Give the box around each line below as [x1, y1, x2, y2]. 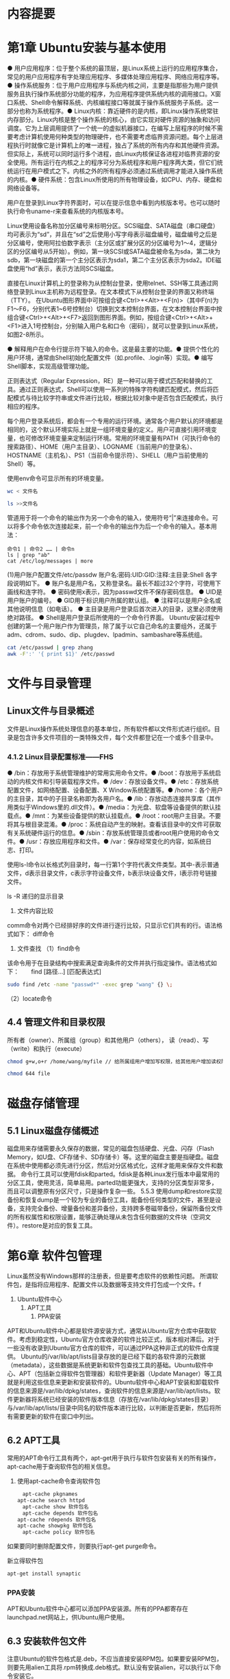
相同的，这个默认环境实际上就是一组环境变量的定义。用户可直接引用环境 [7, 425, 211, 434]
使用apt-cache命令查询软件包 [16, 1477, 101, 1485]
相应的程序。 [7, 402, 43, 411]
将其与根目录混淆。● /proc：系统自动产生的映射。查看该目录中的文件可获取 [7, 820, 221, 828]
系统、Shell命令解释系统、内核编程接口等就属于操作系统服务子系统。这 [12, 99, 214, 107]
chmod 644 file [7, 1070, 51, 1078]
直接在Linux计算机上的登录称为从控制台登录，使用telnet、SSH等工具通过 [7, 279, 212, 288]
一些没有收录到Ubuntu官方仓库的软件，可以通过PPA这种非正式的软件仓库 [7, 1344, 214, 1352]
